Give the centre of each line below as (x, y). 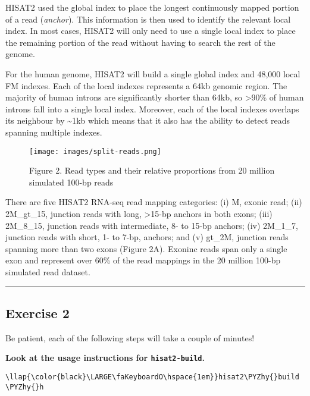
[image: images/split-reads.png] (95, 151)
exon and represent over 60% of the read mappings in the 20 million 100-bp (143, 260)
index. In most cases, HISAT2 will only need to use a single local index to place (151, 31)
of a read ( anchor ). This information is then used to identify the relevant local (148, 19)
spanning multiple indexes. (54, 132)
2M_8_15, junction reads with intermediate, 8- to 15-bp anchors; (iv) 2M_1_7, (152, 225)
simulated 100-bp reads (71, 182)
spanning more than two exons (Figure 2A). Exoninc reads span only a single (146, 248)
